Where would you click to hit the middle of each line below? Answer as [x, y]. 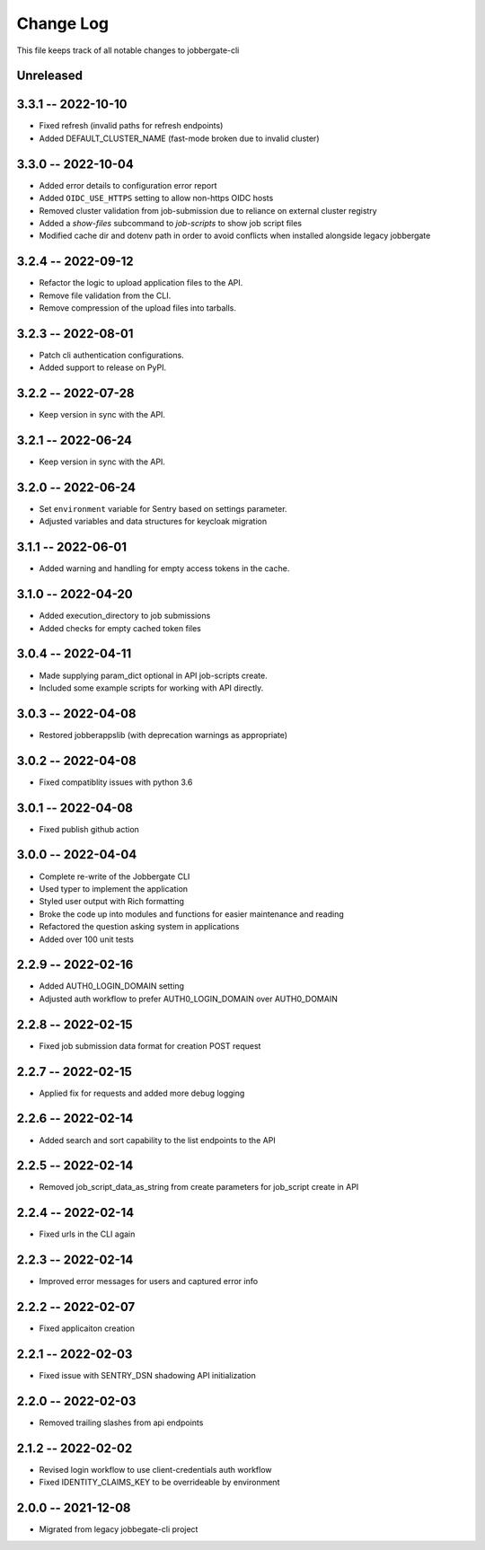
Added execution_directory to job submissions [125, 616]
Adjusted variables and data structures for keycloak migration [153, 522]
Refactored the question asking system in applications [139, 927]
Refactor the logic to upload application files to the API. [141, 283]
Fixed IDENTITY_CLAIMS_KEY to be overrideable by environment [159, 1483]
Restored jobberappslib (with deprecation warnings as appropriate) [163, 735]
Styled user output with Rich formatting [111, 902]
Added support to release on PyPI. [102, 367]
